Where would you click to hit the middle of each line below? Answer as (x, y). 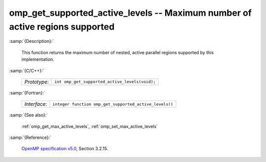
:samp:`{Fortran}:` (27, 93)
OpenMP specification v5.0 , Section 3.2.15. (65, 149)
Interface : (36, 104)
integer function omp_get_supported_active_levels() (113, 104)
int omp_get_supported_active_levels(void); (105, 82)
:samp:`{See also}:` (29, 115)
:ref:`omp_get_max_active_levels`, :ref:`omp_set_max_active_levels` (90, 126)
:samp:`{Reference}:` (30, 137)
